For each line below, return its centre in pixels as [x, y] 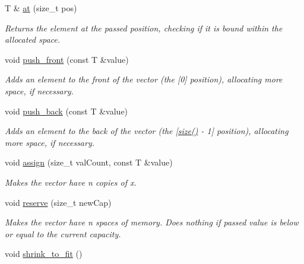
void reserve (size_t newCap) [58, 202]
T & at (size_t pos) [41, 8]
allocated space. [33, 39]
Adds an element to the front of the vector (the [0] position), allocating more [144, 79]
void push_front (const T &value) [67, 59]
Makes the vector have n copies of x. [71, 182]
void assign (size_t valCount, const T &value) [89, 162]
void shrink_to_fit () [44, 254]
